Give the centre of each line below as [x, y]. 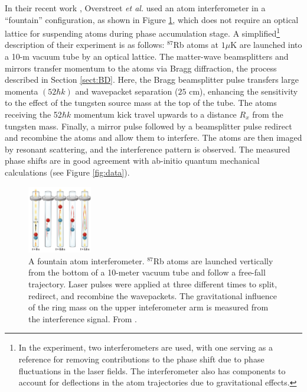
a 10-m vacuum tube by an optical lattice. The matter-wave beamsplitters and [147, 56]
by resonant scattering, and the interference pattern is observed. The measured [148, 149]
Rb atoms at [196, 45]
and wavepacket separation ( [127, 91]
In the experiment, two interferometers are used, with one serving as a [146, 347]
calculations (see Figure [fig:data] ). [67, 172]
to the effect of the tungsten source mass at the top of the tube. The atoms [141, 103]
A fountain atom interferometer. [86, 260]
